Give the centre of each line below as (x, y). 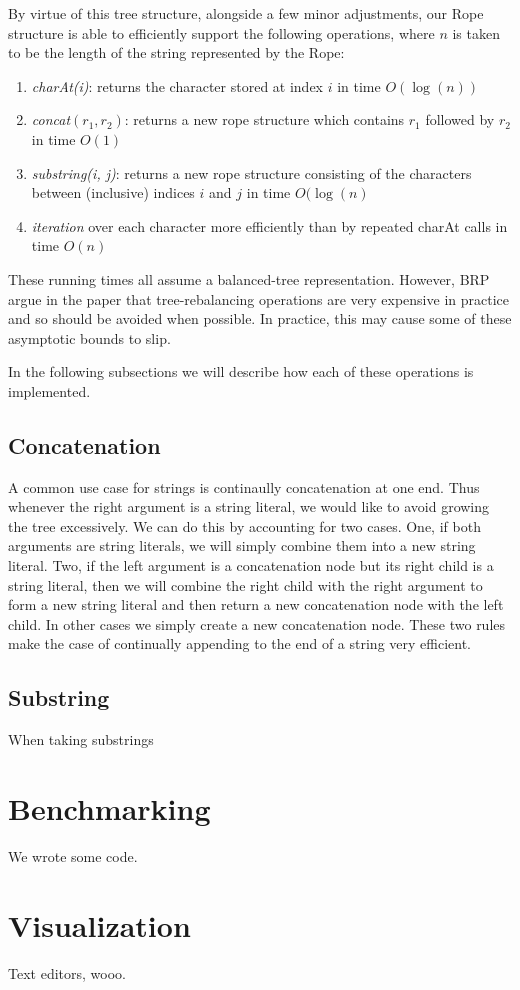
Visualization (99, 924)
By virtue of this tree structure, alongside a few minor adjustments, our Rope (246, 13)
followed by (460, 119)
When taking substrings (81, 739)
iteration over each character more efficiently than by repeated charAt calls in (269, 225)
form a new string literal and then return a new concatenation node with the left (256, 604)
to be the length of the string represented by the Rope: (176, 52)
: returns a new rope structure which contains (264, 119)
